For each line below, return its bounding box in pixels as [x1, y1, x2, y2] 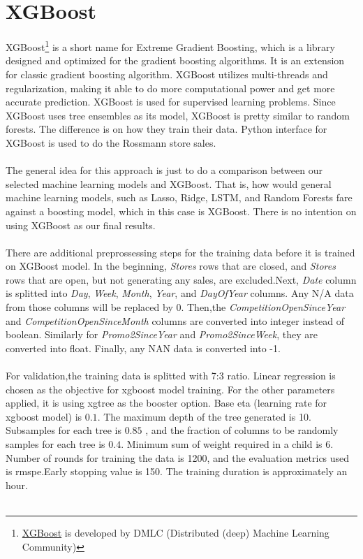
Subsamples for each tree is [6, 423, 121, 437]
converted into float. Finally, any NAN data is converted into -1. [6, 340, 281, 355]
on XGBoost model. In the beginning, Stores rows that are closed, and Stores [6, 259, 336, 273]
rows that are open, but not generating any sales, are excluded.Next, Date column [6, 272, 357, 286]
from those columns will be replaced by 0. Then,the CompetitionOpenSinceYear [6, 300, 346, 314]
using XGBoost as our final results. [6, 217, 156, 232]
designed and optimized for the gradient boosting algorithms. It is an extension [6, 53, 345, 68]
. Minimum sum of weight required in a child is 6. [121, 437, 334, 451]
